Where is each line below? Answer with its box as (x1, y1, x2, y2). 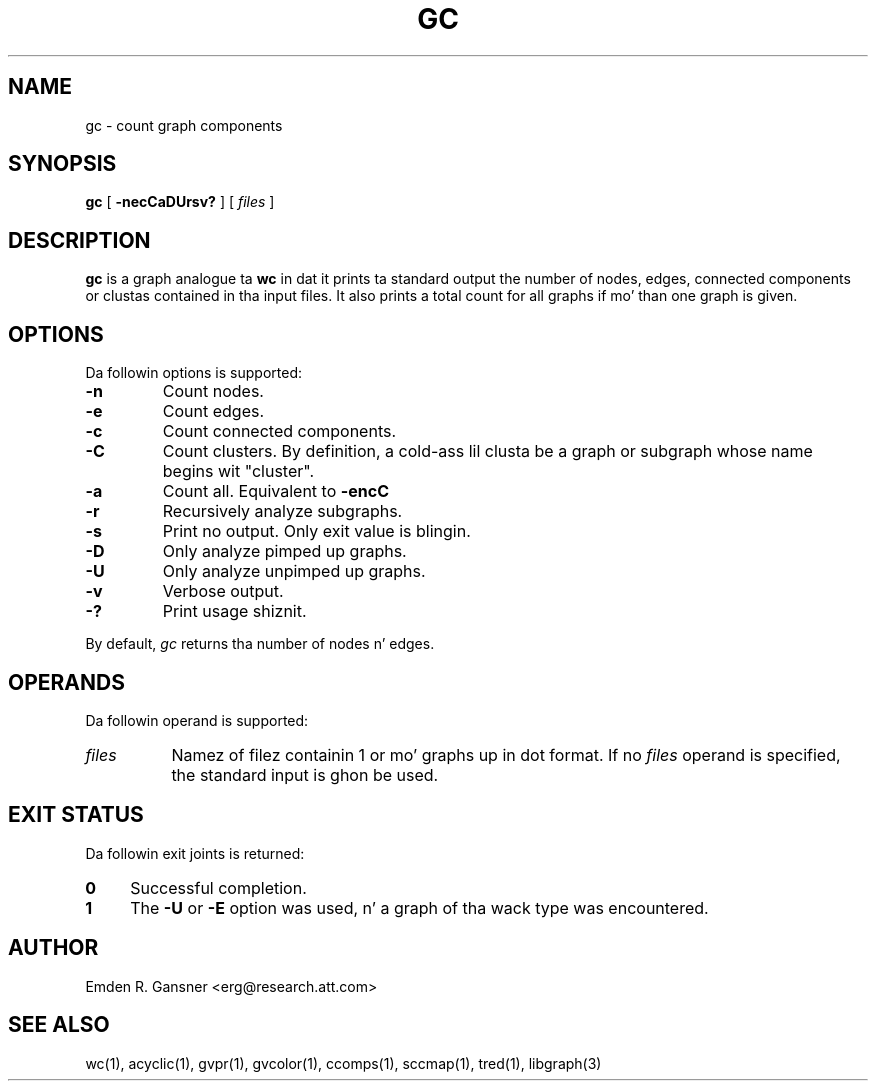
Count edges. (162, 401, 265, 422)
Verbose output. (162, 581, 284, 602)
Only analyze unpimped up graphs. (162, 561, 426, 582)
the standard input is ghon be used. (171, 764, 439, 785)
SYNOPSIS (8, 151, 117, 177)
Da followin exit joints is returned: (85, 844, 305, 862)
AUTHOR (8, 935, 99, 961)
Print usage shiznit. (162, 601, 307, 622)
